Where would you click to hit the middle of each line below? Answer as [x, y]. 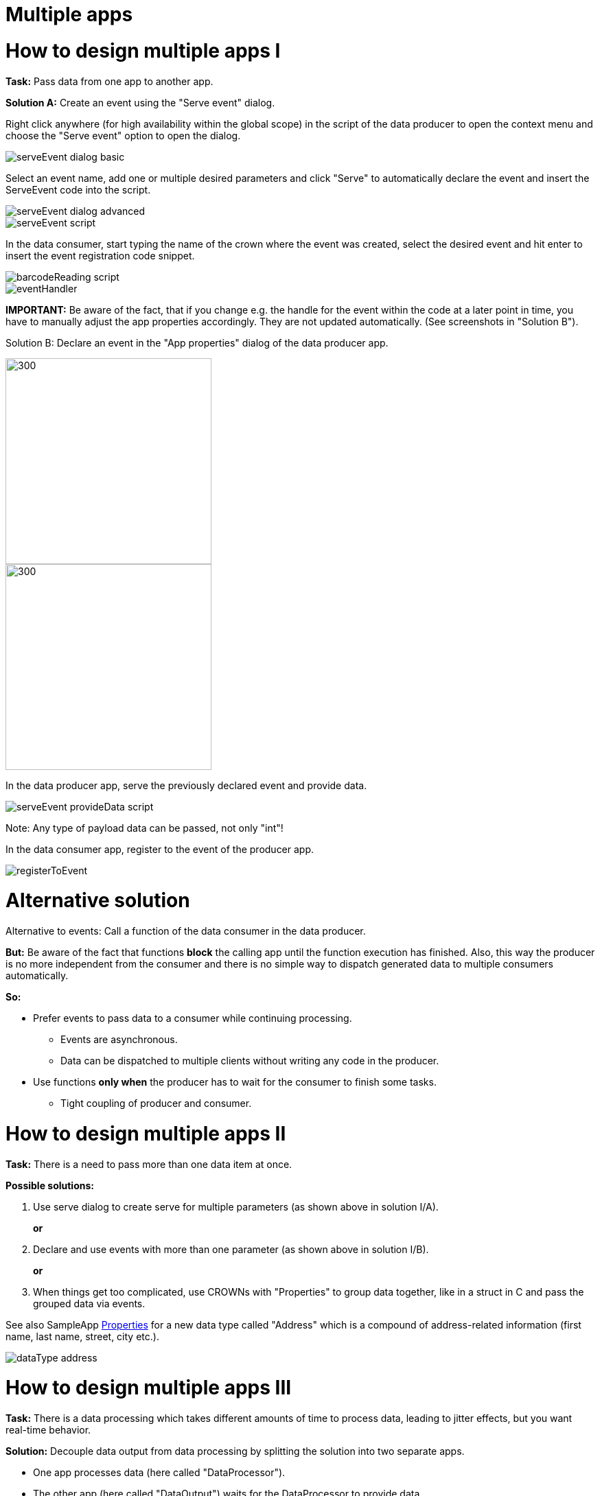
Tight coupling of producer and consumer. [156, 1103]
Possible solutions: [50, 1185]
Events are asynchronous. [119, 1039]
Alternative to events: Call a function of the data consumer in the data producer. [186, 931]
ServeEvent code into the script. [78, 189]
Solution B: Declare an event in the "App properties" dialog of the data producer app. [197, 342]
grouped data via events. [89, 1303]
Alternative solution [98, 901]
